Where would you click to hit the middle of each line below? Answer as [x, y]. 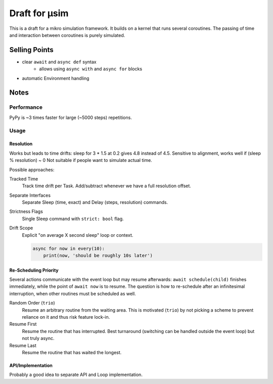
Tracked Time [24, 179]
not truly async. [38, 338]
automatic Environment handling [56, 78]
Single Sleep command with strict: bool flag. [73, 219]
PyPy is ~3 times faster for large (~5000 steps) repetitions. [71, 117]
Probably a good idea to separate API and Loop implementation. [76, 375]
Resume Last [23, 345]
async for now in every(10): [69, 248]
